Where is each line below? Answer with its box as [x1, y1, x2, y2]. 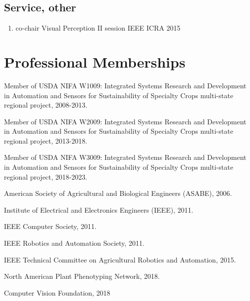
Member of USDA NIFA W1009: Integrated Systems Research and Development [4, 80, 247, 90]
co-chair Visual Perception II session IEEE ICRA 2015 [15, 23, 180, 33]
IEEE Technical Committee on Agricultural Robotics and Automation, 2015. [4, 254, 236, 264]
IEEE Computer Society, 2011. [4, 221, 97, 231]
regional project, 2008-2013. [4, 100, 87, 110]
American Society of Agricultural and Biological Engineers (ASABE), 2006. [4, 188, 232, 198]
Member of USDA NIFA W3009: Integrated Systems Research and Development [4, 152, 247, 162]
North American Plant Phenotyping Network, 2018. [4, 271, 160, 281]
